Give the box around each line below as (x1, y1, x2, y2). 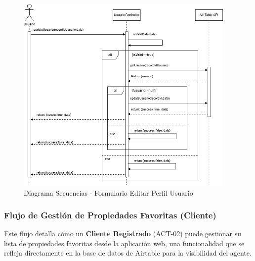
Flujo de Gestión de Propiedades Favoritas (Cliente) (4, 209, 216, 221)
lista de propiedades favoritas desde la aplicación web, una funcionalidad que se (4, 238, 245, 248)
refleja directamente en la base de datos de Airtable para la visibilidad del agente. (4, 248, 252, 258)
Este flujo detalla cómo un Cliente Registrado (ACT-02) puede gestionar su (4, 228, 242, 239)
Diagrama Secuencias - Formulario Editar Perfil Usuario (24, 188, 193, 198)
